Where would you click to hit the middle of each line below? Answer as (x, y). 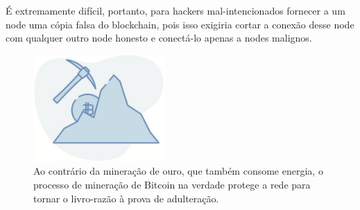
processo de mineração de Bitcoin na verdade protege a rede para (172, 184)
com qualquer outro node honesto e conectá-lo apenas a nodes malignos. (159, 38)
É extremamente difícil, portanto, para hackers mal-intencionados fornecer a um (175, 10)
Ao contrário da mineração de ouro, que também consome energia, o (178, 171)
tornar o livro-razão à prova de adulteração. (126, 198)
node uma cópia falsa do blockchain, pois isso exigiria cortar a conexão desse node (180, 24)
